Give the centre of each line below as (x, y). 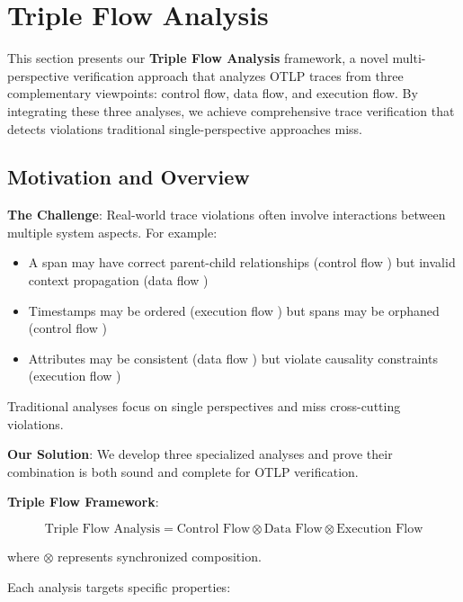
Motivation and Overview (129, 177)
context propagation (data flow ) (118, 280)
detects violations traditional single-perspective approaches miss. (185, 128)
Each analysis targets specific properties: (119, 586)
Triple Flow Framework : (83, 502)
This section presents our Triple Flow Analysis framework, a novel (198, 58)
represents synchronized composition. (160, 557)
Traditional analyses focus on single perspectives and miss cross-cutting (204, 406)
